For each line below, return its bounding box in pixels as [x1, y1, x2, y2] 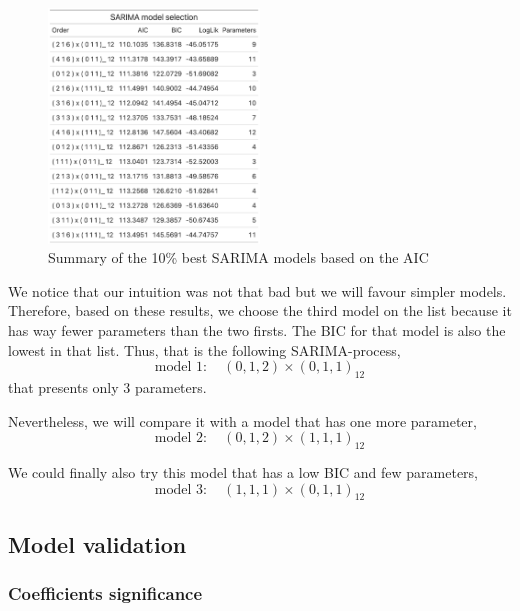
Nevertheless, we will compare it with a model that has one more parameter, [8, 410, 477, 431]
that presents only [8, 377, 119, 398]
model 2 [154, 431, 203, 446]
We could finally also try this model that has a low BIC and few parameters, [8, 462, 478, 483]
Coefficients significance [8, 581, 203, 606]
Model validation [8, 528, 187, 559]
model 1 [154, 360, 203, 375]
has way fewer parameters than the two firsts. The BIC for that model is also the [8, 320, 506, 341]
